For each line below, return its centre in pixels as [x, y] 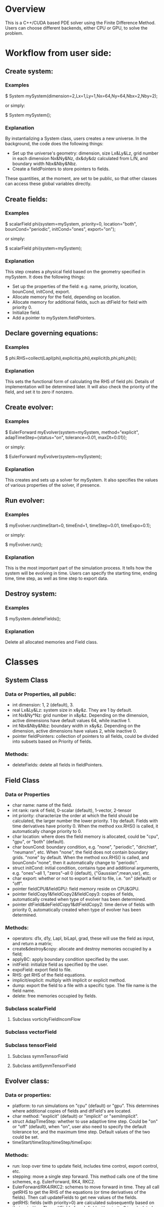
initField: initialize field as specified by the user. [60, 965]
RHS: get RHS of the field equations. [49, 975]
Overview [25, 9]
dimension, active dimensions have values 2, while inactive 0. [75, 731]
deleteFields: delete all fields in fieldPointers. [58, 765]
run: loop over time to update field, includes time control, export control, [85, 1166]
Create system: [29, 71]
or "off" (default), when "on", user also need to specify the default [79, 1127]
